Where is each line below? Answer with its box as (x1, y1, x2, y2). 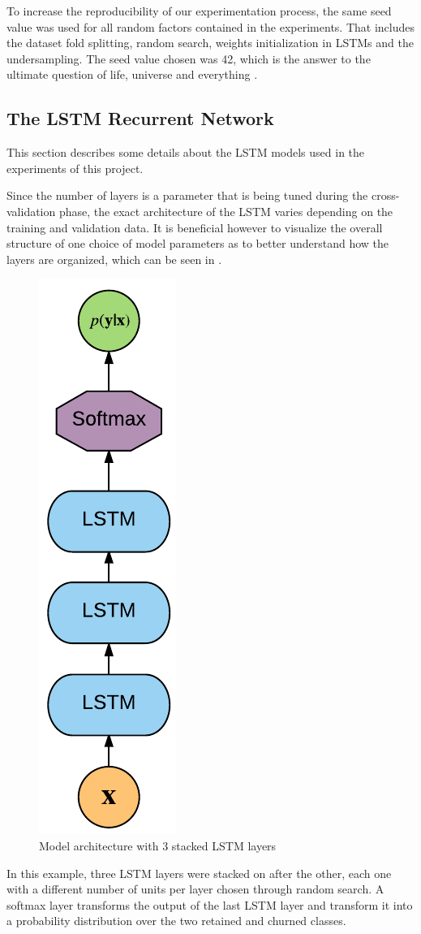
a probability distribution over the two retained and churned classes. (6, 912, 346, 929)
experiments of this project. (6, 159, 144, 176)
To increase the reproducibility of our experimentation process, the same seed (6, 2, 392, 19)
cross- (371, 187, 400, 204)
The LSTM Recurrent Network (6, 106, 274, 131)
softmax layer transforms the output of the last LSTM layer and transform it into (6, 896, 413, 913)
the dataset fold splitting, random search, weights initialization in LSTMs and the (6, 34, 414, 51)
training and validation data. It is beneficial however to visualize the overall (6, 218, 383, 236)
